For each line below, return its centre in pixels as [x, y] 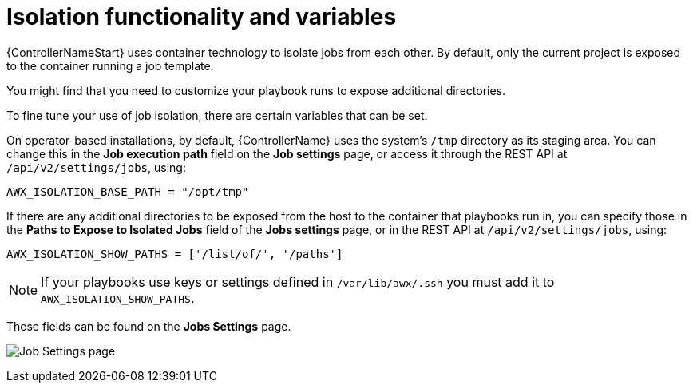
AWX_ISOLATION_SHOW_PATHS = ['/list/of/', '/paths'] [175, 254]
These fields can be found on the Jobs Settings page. [149, 326]
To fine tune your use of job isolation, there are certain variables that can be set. [217, 115]
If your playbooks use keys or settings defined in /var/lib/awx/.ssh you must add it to [298, 282]
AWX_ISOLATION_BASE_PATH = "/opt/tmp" [128, 191]
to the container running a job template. [110, 65]
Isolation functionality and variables [202, 17]
